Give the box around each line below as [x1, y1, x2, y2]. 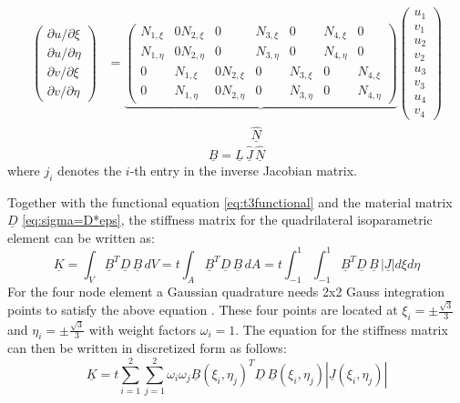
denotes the [57, 160, 122, 179]
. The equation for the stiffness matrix [235, 319, 448, 338]
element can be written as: [7, 227, 155, 247]
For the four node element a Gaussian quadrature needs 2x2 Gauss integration [7, 281, 445, 300]
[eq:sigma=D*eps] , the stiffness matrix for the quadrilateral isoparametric [22, 210, 433, 229]
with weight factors [88, 319, 197, 338]
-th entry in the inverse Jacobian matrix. [129, 160, 357, 179]
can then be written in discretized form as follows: [7, 338, 287, 358]
